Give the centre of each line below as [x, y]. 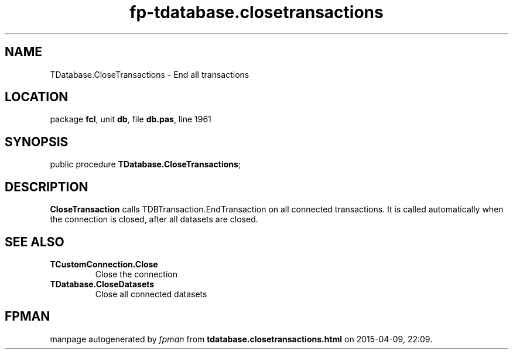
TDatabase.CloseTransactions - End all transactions [150, 74]
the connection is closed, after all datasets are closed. [154, 219]
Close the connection [136, 274]
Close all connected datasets [151, 294]
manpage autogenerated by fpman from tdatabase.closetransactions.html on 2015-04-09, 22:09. [241, 339]
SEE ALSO [35, 242]
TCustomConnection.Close [104, 264]
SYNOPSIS [37, 142]
